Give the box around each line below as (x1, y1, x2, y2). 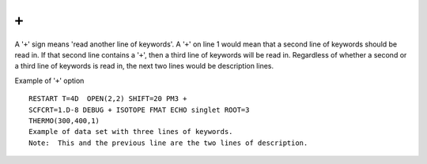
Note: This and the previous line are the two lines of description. (28, 138, 308, 147)
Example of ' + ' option (14, 76, 85, 85)
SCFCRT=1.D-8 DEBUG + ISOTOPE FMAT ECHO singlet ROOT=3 (28, 105, 250, 114)
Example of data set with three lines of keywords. (28, 127, 233, 136)
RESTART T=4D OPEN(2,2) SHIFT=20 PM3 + (28, 95, 187, 103)
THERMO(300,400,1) (28, 116, 100, 125)
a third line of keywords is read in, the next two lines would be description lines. (14, 61, 274, 71)
